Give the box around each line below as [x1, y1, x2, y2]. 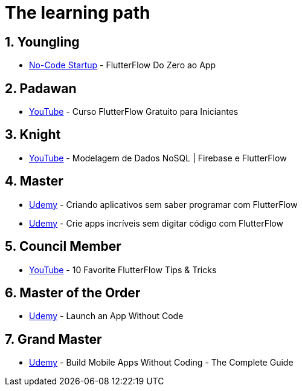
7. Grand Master [5, 331, 102, 347]
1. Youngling [5, 34, 80, 50]
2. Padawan [5, 80, 77, 96]
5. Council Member [5, 239, 121, 254]
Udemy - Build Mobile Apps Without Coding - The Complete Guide [29, 357, 294, 368]
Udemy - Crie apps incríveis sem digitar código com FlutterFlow [29, 218, 283, 228]
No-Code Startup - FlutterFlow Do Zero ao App [29, 60, 216, 71]
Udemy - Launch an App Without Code [29, 311, 184, 322]
